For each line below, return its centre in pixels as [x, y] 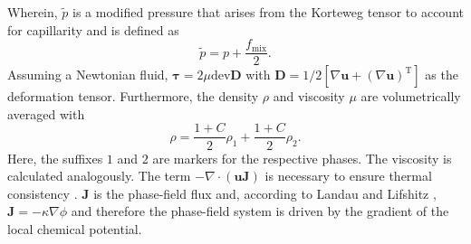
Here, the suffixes [55, 158]
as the [442, 75]
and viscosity [309, 96]
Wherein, [33, 12]
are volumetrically [411, 96]
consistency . [43, 193]
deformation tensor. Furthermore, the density [133, 96]
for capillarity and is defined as [93, 29]
